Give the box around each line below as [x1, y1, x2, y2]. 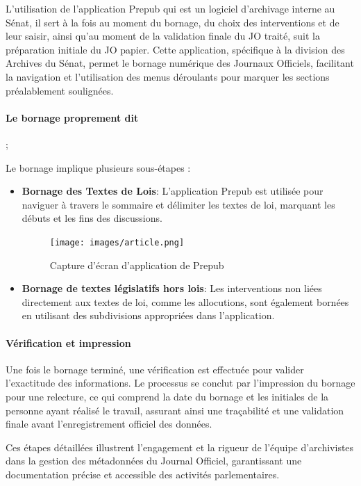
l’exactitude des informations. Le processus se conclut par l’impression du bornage [6, 375, 355, 390]
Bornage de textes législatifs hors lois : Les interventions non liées [22, 281, 322, 295]
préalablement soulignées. [6, 83, 114, 97]
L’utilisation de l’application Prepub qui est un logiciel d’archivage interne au [6, 1, 335, 15]
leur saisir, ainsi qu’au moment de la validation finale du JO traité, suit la [6, 29, 320, 43]
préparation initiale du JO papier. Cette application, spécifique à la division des [6, 42, 345, 56]
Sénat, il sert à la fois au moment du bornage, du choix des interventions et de [6, 15, 339, 29]
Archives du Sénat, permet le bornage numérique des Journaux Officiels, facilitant [6, 56, 354, 70]
